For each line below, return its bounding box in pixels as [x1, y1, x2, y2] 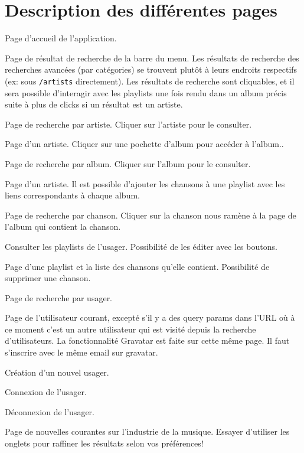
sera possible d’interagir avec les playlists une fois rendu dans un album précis [5, 86, 287, 99]
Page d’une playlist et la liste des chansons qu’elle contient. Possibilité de [5, 260, 270, 272]
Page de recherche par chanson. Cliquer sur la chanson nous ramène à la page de [5, 208, 296, 221]
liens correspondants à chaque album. [5, 189, 140, 201]
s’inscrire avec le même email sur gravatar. [5, 346, 158, 359]
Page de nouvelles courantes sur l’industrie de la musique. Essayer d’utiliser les [5, 425, 290, 438]
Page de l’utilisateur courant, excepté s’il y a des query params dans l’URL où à [5, 311, 295, 324]
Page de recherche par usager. [5, 291, 113, 304]
